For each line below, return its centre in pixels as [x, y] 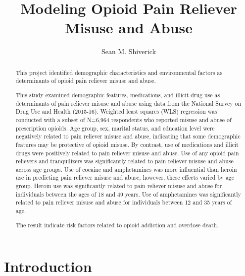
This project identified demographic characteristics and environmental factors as [119, 72]
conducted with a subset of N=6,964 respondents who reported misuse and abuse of [123, 119]
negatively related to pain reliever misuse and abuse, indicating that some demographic [128, 136]
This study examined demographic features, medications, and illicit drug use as [118, 95]
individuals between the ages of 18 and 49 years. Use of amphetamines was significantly [128, 194]
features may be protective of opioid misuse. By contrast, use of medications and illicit [127, 144]
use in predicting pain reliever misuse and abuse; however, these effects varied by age [125, 177]
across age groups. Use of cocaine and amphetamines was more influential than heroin [126, 169]
